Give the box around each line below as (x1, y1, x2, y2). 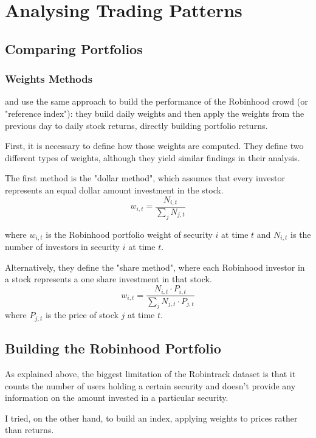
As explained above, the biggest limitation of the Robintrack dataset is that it (5, 367, 296, 380)
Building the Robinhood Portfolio (5, 339, 221, 358)
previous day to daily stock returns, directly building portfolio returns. (5, 119, 268, 131)
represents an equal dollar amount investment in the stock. (5, 183, 224, 196)
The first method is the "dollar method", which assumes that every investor (5, 172, 286, 184)
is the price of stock (45, 308, 118, 321)
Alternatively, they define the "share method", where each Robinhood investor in (5, 260, 305, 273)
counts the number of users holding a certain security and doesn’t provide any (5, 379, 296, 392)
